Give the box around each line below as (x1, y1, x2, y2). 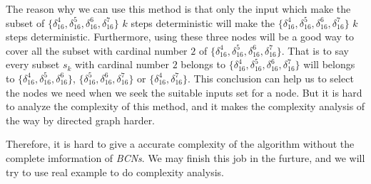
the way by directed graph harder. (6, 112, 156, 127)
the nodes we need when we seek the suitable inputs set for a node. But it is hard (6, 85, 362, 99)
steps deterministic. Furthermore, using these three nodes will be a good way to (6, 29, 355, 44)
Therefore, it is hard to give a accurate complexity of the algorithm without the (6, 136, 355, 151)
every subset (6, 57, 60, 72)
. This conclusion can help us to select (188, 70, 354, 85)
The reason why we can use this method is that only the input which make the (6, 1, 351, 16)
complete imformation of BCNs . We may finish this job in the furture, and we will (6, 150, 365, 165)
